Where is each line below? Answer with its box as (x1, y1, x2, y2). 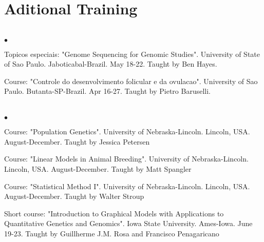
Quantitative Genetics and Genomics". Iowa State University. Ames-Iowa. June (4, 218, 253, 229)
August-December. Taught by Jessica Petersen (4, 136, 150, 147)
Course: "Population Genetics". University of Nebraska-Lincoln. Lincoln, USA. (4, 126, 250, 137)
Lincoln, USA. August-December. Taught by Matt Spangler (4, 163, 192, 174)
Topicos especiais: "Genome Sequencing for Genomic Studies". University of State (4, 48, 260, 59)
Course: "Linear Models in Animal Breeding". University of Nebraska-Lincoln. (4, 153, 249, 164)
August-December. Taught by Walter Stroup (4, 191, 144, 201)
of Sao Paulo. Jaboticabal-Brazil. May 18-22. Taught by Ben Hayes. (4, 58, 217, 69)
